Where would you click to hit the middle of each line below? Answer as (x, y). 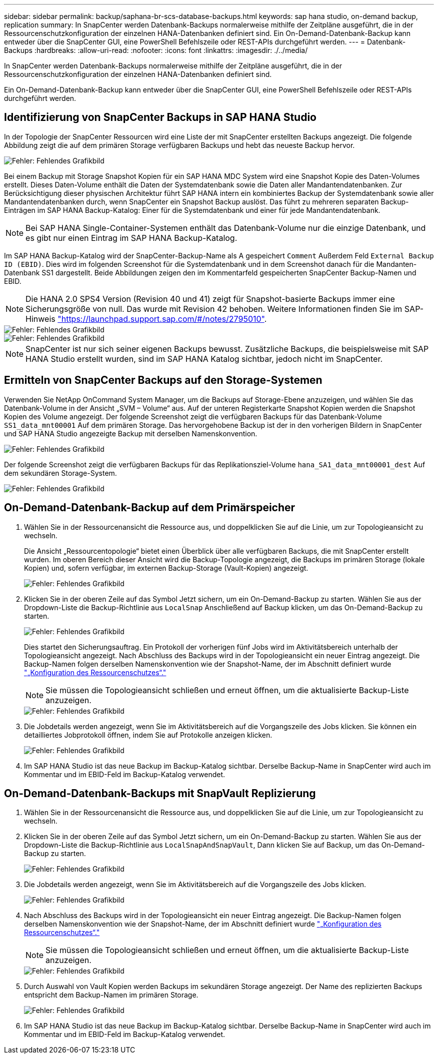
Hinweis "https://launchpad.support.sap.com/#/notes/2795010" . (146, 319)
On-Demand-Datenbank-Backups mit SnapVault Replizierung (160, 793)
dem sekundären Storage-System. (60, 473)
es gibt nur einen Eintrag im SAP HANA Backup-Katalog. (131, 238)
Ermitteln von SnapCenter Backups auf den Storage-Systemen (163, 380)
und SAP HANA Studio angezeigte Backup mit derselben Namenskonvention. (131, 433)
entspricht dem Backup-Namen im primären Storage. (111, 995)
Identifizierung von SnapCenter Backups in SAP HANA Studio (160, 117)
